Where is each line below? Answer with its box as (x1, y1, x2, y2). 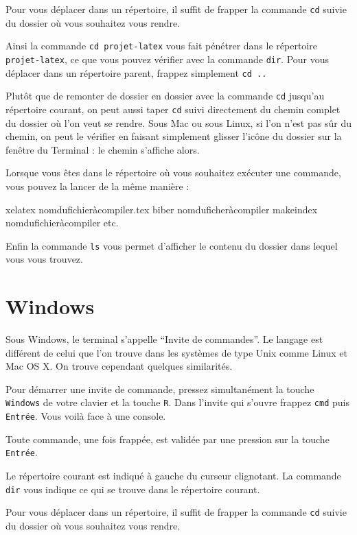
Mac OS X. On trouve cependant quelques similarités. (5, 359, 233, 373)
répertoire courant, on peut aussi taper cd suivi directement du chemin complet (5, 102, 341, 116)
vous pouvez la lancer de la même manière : (5, 178, 189, 193)
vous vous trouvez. (5, 252, 83, 266)
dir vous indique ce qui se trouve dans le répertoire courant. (5, 481, 260, 496)
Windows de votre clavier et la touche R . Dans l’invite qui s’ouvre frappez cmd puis (5, 395, 349, 409)
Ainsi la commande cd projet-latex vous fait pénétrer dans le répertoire (5, 38, 317, 53)
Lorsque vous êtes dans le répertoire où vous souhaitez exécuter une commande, (5, 165, 341, 180)
